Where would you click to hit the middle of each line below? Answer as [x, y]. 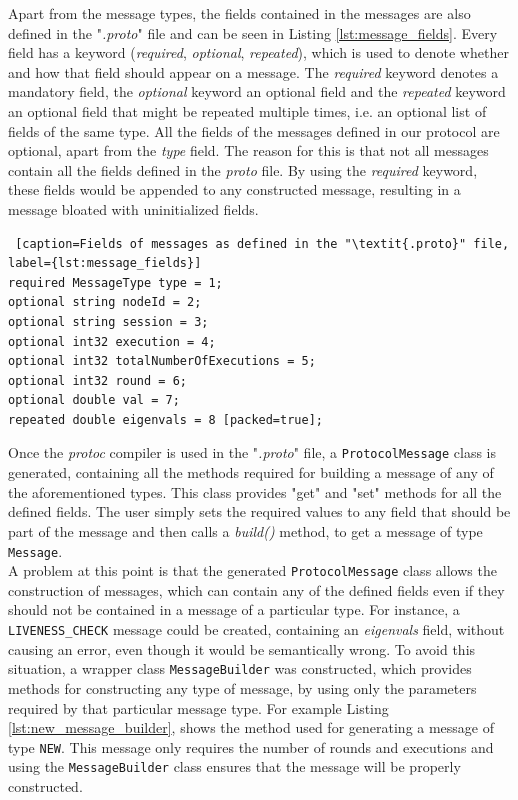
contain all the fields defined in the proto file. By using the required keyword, [243, 169]
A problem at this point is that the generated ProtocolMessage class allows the [252, 570]
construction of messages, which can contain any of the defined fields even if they [256, 589]
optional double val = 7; [94, 400]
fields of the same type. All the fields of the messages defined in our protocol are [254, 130]
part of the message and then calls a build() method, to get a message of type [245, 530]
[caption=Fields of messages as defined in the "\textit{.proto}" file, [262, 243]
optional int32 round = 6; [97, 380]
